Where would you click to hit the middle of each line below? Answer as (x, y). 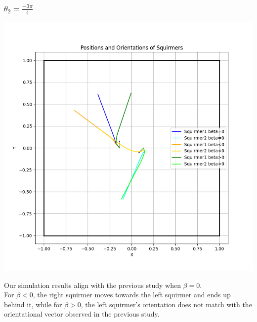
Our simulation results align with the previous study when (92, 285)
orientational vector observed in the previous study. (82, 314)
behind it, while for (33, 304)
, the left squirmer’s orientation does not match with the (166, 304)
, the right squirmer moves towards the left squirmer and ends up (132, 295)
